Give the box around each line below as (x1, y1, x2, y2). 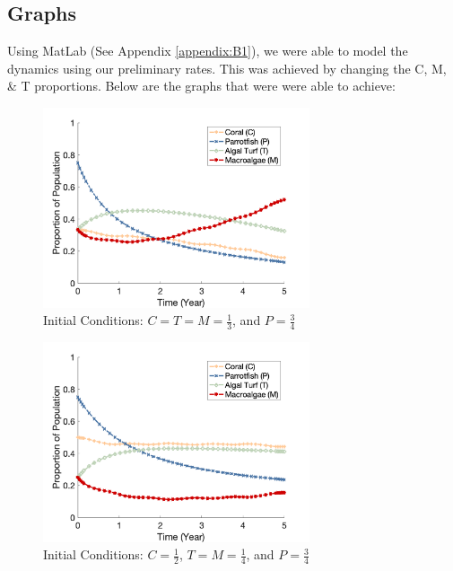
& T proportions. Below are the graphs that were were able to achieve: (7, 76, 396, 95)
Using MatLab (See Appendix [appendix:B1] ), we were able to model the (7, 41, 408, 60)
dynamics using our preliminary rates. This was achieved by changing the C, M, (7, 58, 447, 77)
